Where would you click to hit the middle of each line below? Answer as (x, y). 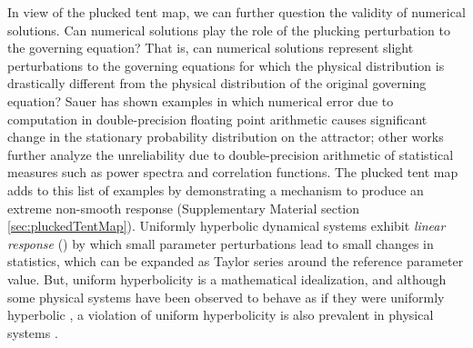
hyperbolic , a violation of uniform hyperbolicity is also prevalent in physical (221, 315)
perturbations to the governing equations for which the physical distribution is (226, 65)
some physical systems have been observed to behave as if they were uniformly (226, 297)
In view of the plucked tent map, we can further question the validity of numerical (236, 12)
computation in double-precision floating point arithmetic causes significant (217, 119)
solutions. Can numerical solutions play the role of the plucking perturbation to (229, 30)
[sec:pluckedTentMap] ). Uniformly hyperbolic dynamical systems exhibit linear (226, 226)
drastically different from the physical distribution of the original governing (217, 83)
